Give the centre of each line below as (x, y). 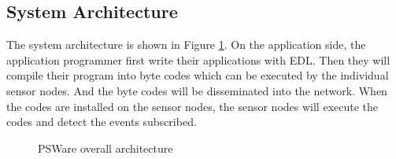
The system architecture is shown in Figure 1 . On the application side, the (186, 44)
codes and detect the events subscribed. (102, 122)
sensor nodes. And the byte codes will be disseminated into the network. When (197, 90)
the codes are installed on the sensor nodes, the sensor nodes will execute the (192, 106)
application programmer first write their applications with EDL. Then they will (198, 59)
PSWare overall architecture (105, 148)
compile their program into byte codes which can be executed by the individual (198, 75)
